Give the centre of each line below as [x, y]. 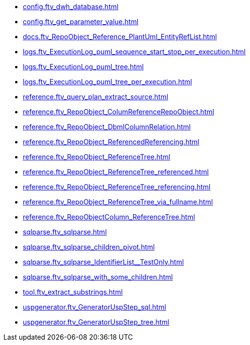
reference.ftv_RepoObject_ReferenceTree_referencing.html [117, 187]
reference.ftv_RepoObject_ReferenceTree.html [97, 157]
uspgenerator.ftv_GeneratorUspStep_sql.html [95, 307]
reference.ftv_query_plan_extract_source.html [96, 97]
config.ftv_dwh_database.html [71, 7]
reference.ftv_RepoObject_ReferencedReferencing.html [111, 142]
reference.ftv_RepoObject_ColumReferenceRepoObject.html [119, 112]
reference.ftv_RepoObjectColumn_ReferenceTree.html [109, 217]
